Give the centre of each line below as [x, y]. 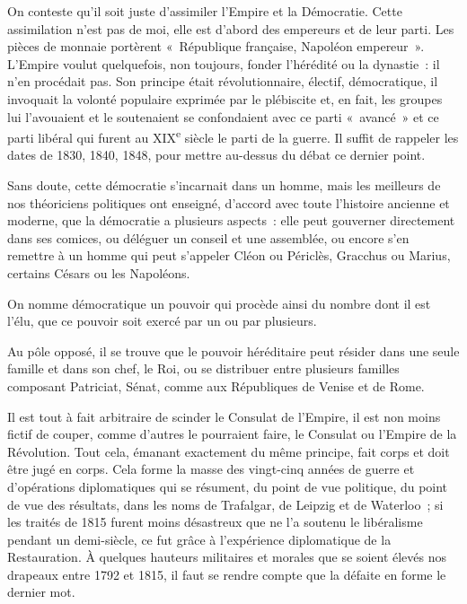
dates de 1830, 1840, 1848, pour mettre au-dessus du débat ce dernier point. [216, 155]
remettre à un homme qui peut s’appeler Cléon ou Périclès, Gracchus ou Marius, [229, 255]
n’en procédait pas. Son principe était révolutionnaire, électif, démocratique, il [223, 81]
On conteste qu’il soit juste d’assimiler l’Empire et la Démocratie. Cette [205, 11]
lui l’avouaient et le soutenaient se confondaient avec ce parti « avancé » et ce [223, 116]
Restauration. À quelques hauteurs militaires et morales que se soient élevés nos [227, 557]
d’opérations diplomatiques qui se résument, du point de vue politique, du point [228, 486]
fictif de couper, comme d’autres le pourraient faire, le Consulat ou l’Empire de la [232, 434]
